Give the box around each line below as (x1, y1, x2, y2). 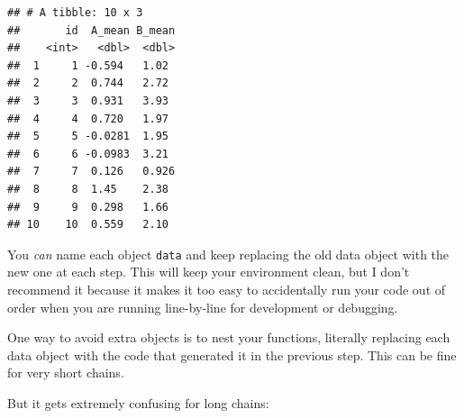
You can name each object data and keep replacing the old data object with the (7, 244, 450, 263)
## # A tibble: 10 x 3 (7, 6, 143, 19)
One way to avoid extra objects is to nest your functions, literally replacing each (7, 328, 450, 347)
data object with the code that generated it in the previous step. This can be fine (7, 345, 457, 364)
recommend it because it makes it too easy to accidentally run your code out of (7, 279, 446, 298)
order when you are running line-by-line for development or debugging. (7, 297, 398, 316)
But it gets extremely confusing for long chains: (7, 393, 269, 412)
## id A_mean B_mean (7, 23, 176, 37)
